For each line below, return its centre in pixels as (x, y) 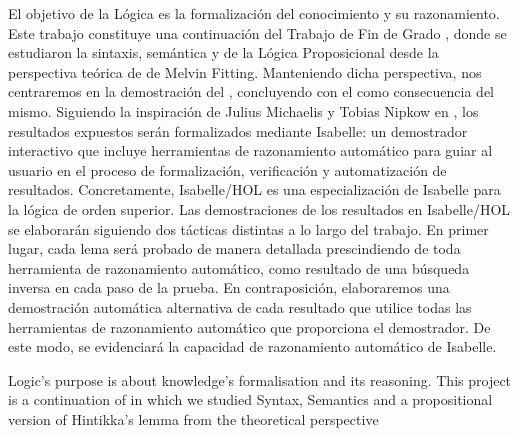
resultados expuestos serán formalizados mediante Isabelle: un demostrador (238, 130)
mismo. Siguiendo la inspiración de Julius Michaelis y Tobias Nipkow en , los (243, 110)
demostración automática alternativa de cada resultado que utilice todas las (240, 306)
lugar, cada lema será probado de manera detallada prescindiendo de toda (234, 248)
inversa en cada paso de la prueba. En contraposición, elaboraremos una (229, 287)
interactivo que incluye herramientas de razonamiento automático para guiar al (250, 150)
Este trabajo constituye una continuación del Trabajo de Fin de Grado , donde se (257, 32)
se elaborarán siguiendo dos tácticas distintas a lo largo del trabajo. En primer (248, 228)
